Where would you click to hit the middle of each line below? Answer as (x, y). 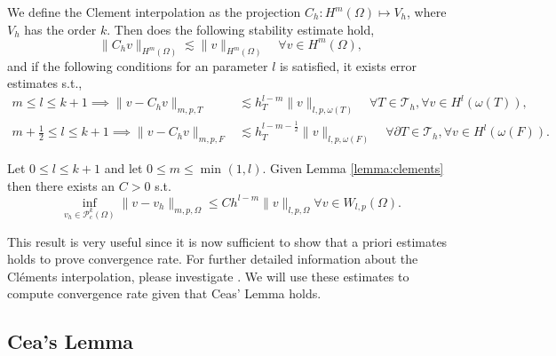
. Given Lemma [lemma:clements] (353, 168)
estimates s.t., (45, 83)
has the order (60, 29)
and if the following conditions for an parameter (138, 65)
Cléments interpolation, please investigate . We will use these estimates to (208, 276)
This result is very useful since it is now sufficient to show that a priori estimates (227, 241)
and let (123, 168)
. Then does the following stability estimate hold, (241, 29)
